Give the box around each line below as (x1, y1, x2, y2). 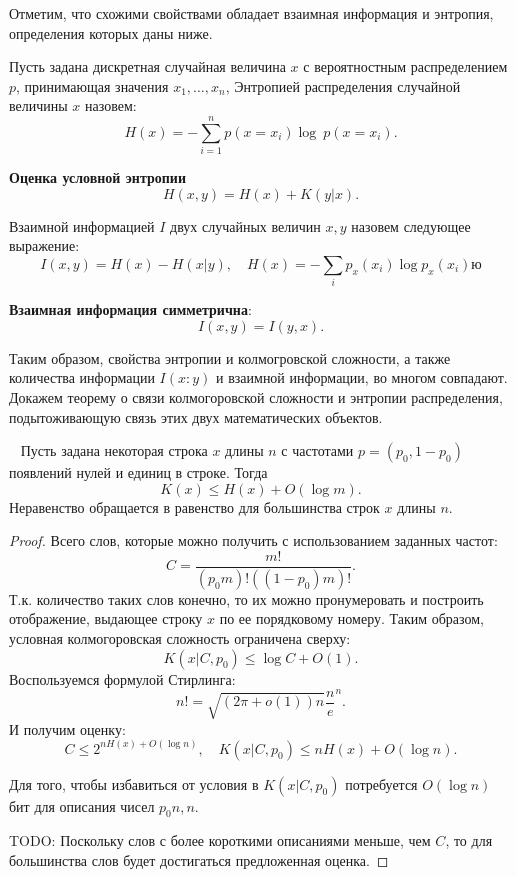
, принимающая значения (16, 75, 169, 96)
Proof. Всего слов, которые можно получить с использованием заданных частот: (9, 530, 498, 551)
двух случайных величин (170, 215, 321, 236)
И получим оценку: (9, 718, 126, 739)
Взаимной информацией (9, 215, 155, 236)
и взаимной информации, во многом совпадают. (216, 367, 508, 388)
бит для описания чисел (9, 795, 155, 816)
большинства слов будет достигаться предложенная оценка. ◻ (9, 850, 389, 871)
